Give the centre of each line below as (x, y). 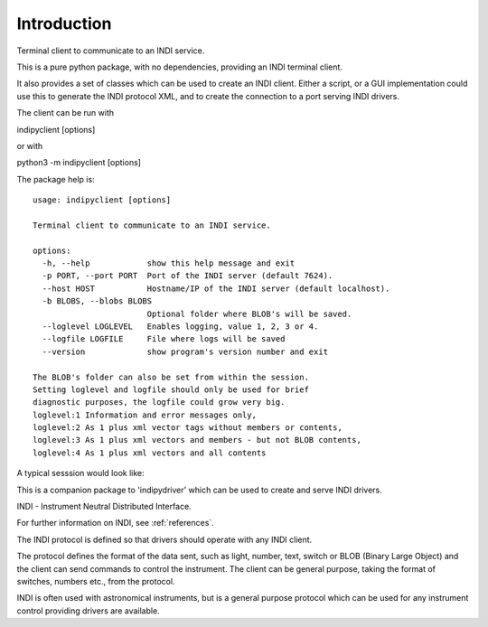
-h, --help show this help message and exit (169, 263)
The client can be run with (66, 113)
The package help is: (56, 179)
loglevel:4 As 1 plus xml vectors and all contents (150, 453)
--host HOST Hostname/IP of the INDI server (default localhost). (216, 288)
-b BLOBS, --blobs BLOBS (97, 301)
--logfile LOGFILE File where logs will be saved (164, 339)
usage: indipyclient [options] (102, 200)
